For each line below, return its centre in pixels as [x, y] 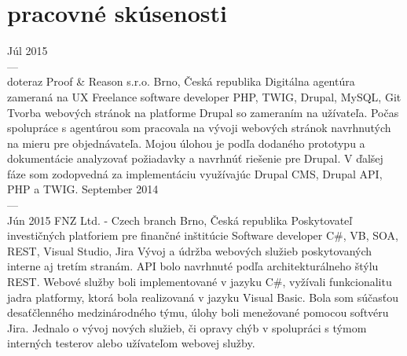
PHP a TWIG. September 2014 [83, 189]
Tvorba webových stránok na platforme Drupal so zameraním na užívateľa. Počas [203, 112]
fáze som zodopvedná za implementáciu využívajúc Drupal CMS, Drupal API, [195, 173]
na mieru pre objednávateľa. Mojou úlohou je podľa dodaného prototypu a [186, 143]
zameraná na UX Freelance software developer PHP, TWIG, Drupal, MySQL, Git [204, 96]
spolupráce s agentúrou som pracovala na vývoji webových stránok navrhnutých [199, 128]
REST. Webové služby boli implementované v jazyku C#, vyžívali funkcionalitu [200, 282]
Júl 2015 [27, 51]
